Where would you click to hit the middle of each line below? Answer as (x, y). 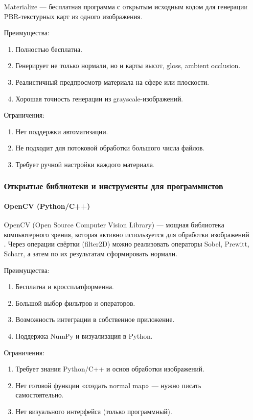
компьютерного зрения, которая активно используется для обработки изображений (127, 234)
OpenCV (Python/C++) (47, 206)
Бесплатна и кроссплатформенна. (65, 286)
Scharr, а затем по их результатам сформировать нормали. (91, 253)
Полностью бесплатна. (49, 49)
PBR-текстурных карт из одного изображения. (73, 16)
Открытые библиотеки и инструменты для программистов (114, 186)
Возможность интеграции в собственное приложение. (95, 319)
